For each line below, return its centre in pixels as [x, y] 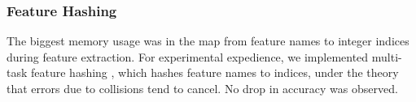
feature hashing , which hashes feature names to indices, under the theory [215, 72]
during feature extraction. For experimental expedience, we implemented [188, 56]
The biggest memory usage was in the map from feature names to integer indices [208, 41]
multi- [387, 56]
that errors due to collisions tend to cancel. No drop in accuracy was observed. [202, 88]
